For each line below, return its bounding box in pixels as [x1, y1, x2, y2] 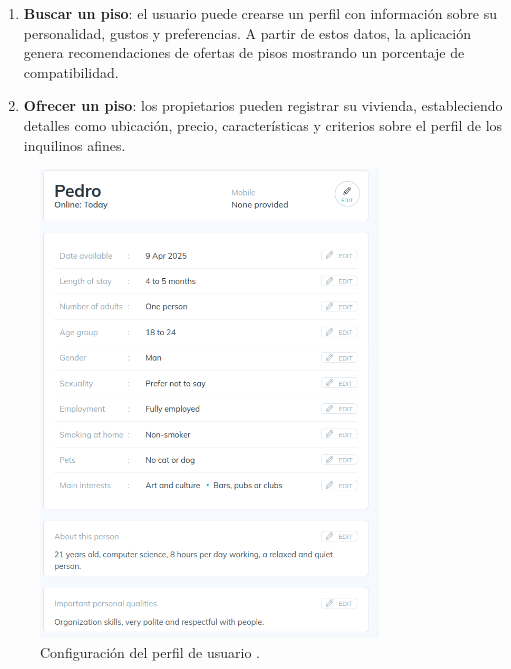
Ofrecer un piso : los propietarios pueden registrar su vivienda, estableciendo [23, 95, 503, 116]
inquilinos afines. [23, 134, 126, 155]
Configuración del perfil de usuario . [40, 641, 260, 662]
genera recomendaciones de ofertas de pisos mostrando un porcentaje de [23, 42, 465, 63]
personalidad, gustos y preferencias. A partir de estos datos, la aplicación [23, 22, 471, 43]
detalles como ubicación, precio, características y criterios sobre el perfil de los [23, 114, 503, 135]
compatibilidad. [23, 61, 119, 82]
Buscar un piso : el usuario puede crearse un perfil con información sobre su [23, 3, 498, 23]
